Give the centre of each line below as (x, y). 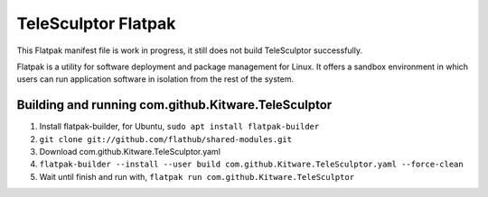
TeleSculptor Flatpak (96, 23)
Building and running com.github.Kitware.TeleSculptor (174, 105)
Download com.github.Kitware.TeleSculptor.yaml (130, 152)
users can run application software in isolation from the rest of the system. (155, 79)
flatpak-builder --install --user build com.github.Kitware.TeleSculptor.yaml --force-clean (252, 165)
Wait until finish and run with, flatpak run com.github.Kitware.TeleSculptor (197, 176)
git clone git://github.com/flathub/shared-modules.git (166, 139)
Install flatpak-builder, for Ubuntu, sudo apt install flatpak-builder (179, 127)
